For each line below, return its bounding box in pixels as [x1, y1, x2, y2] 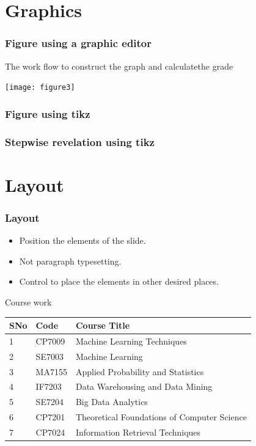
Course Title [75, 319, 130, 331]
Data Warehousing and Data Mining [75, 380, 213, 393]
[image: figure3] [5, 83, 75, 92]
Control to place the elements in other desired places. [19, 275, 219, 288]
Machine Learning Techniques [75, 334, 187, 347]
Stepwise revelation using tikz [5, 134, 155, 149]
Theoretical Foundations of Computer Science [75, 411, 247, 423]
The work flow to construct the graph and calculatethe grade [5, 59, 233, 72]
